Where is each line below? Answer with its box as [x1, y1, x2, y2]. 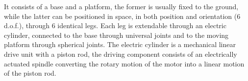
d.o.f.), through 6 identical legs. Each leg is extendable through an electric [4, 20, 226, 31]
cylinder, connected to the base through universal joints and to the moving [4, 30, 229, 40]
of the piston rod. [4, 68, 56, 78]
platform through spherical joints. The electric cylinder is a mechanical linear [4, 39, 236, 49]
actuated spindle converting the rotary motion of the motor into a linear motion [4, 58, 245, 68]
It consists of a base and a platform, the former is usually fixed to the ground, [4, 1, 239, 11]
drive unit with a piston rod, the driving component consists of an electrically [4, 49, 237, 59]
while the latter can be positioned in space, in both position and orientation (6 [4, 11, 241, 21]
